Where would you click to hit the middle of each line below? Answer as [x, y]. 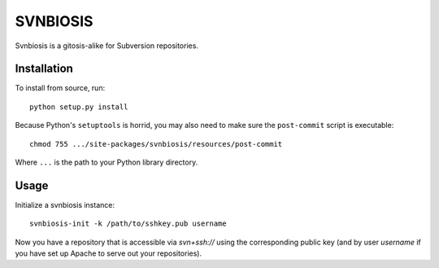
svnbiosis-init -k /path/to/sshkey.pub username [128, 224]
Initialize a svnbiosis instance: [65, 204]
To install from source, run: [60, 88]
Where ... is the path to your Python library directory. [106, 162]
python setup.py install [79, 107]
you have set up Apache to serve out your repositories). [109, 253]
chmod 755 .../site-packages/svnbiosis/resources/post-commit [156, 144]
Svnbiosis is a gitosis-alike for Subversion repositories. [107, 46]
